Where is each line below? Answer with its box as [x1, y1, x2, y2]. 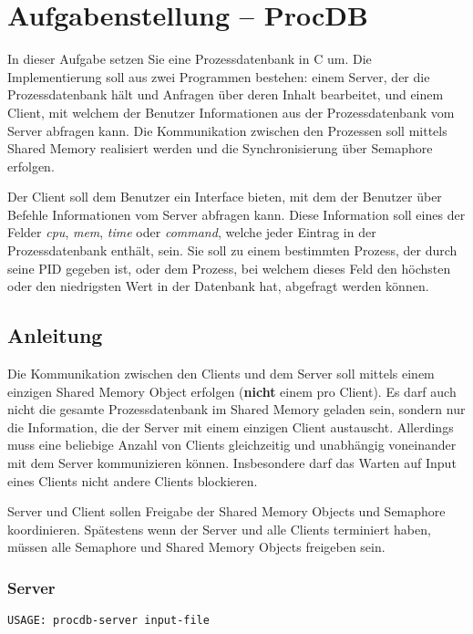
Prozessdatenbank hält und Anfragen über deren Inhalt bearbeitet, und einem [7, 85, 444, 104]
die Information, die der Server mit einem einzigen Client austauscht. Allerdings [7, 417, 454, 436]
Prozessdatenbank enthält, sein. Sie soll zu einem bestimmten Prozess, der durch [7, 241, 458, 260]
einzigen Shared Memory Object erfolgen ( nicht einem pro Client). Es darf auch [7, 381, 457, 400]
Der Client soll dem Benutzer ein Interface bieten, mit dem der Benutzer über [7, 187, 442, 206]
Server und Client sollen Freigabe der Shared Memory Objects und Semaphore [7, 502, 446, 521]
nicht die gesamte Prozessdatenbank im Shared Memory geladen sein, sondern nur [7, 400, 466, 419]
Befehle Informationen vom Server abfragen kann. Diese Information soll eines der [7, 204, 466, 223]
